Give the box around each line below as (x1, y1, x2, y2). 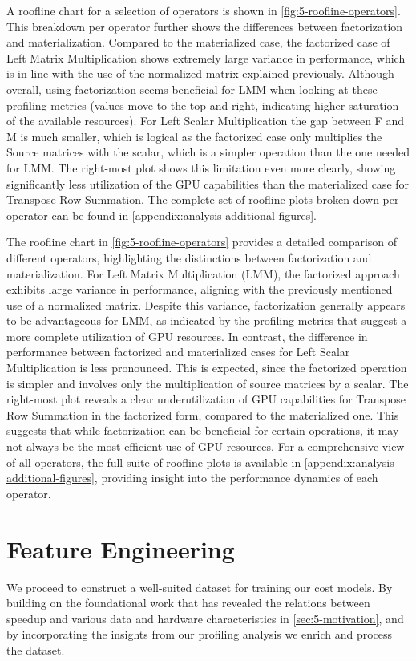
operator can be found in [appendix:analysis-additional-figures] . (6, 206, 317, 223)
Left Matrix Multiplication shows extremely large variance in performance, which (6, 49, 406, 66)
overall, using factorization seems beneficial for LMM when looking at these (6, 80, 378, 97)
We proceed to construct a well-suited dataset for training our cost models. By (6, 578, 393, 595)
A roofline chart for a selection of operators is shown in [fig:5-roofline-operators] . (6, 2, 401, 18)
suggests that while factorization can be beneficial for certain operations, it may (6, 422, 399, 439)
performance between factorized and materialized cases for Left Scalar (6, 343, 350, 360)
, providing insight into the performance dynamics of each (94, 469, 378, 486)
